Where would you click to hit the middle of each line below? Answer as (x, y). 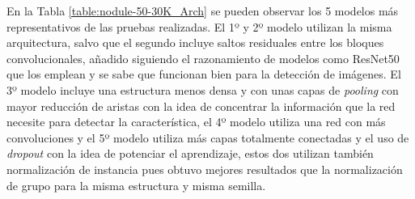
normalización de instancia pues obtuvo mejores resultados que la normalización (205, 169)
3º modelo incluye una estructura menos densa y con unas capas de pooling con (203, 89)
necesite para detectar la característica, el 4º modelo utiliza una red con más (196, 122)
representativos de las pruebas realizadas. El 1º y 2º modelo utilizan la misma (199, 26)
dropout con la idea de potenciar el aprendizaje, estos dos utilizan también (190, 153)
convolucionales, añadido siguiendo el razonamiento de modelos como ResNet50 (203, 58)
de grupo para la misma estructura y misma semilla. (136, 185)
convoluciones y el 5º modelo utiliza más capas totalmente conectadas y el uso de (208, 137)
